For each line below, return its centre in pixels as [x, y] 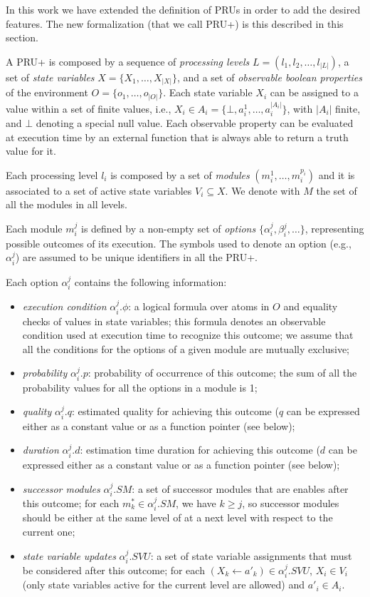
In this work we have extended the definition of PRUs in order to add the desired [183, 9]
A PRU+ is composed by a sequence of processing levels [128, 61]
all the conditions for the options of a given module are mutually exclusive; [186, 348]
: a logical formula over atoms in [199, 306]
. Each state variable [208, 92]
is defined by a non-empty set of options [168, 229]
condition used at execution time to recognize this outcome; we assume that [188, 335]
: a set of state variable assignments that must [251, 555]
